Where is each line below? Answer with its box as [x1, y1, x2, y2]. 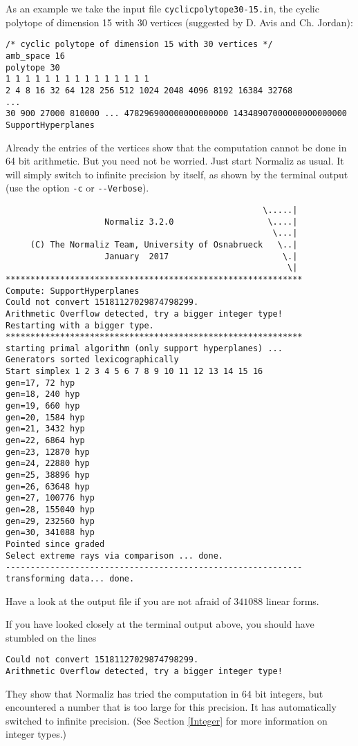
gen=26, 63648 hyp [6, 481, 90, 492]
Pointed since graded [6, 539, 105, 549]
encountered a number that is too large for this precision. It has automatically [6, 700, 337, 714]
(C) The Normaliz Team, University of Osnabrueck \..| [30, 239, 298, 250]
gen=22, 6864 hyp [6, 436, 85, 446]
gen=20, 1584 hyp [6, 412, 85, 422]
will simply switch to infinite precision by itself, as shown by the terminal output [6, 167, 348, 181]
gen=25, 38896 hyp [6, 470, 90, 481]
